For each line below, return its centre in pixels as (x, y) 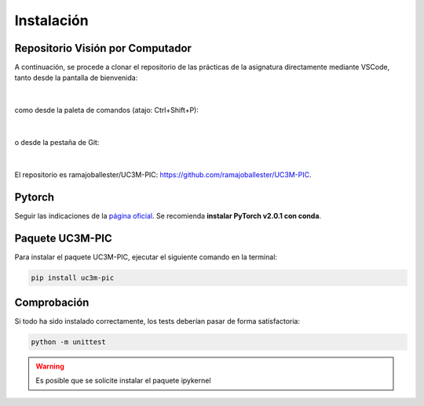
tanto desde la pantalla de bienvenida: (76, 78)
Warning (50, 366)
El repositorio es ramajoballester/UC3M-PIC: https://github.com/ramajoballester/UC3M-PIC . (163, 174)
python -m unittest (68, 342)
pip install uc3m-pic (73, 277)
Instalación (52, 20)
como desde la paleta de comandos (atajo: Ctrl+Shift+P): (107, 111)
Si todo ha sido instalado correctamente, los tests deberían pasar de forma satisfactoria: (157, 321)
